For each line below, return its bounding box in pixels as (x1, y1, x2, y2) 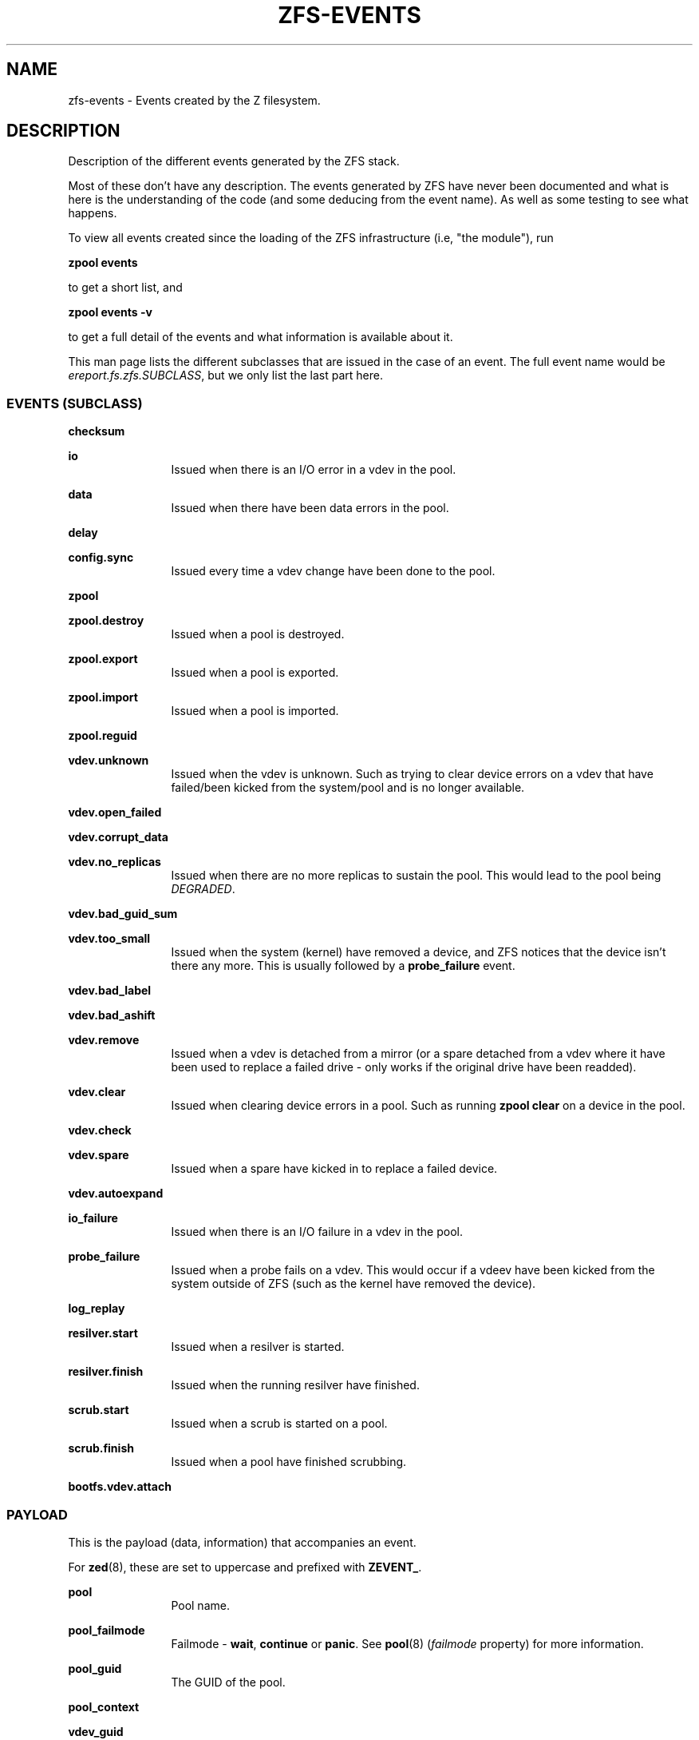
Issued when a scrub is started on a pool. (171, 1416, 388, 1431)
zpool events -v (68, 305, 152, 320)
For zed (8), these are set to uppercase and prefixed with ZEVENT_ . (68, 1559, 422, 1574)
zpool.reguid (68, 729, 137, 743)
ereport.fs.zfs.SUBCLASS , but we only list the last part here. (68, 368, 383, 383)
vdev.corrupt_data (68, 830, 168, 844)
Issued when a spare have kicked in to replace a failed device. (171, 1162, 498, 1176)
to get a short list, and (68, 280, 183, 295)
